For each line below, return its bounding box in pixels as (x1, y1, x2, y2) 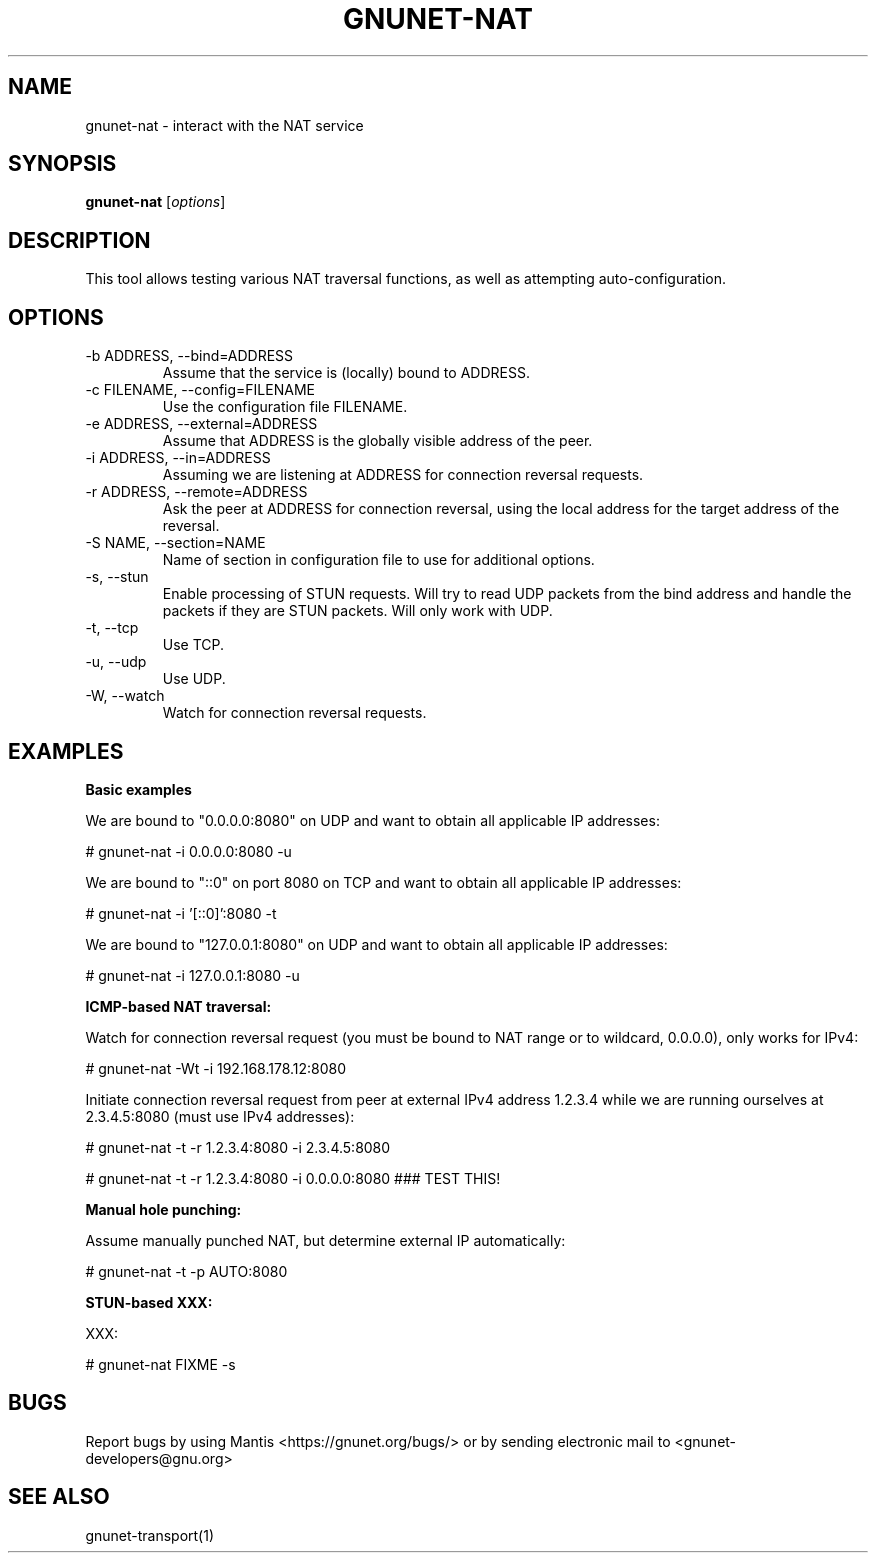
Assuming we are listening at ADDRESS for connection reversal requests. (162, 466, 644, 484)
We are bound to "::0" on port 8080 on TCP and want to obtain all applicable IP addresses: (85, 873, 682, 891)
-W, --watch (85, 687, 165, 705)
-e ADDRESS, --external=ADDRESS (85, 415, 318, 433)
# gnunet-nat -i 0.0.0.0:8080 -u (85, 842, 292, 860)
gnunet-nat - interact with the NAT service (85, 116, 364, 134)
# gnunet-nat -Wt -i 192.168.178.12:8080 (85, 1059, 347, 1077)
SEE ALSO (8, 1484, 110, 1510)
